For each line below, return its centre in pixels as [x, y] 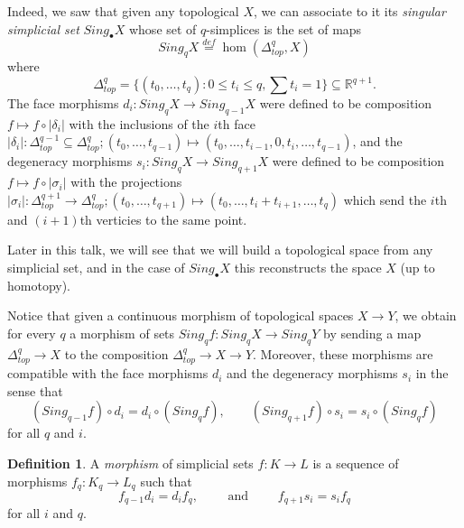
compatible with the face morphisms [108, 373]
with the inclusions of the [139, 123]
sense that [35, 390]
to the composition [116, 353]
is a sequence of [356, 463]
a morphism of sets [122, 333]
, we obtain [426, 315]
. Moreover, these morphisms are [343, 353]
